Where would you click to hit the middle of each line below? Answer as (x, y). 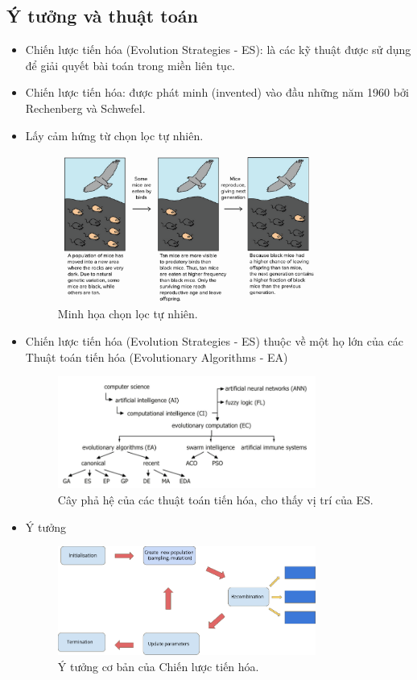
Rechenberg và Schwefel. (85, 108)
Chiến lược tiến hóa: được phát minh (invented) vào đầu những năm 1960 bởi (217, 92)
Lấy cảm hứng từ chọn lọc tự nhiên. (114, 135)
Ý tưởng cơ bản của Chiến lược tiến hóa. (158, 666)
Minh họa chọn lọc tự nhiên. (128, 314)
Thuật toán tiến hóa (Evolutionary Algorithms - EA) (157, 357)
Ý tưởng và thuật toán (102, 16)
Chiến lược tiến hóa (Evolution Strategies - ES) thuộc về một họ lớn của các (214, 341)
